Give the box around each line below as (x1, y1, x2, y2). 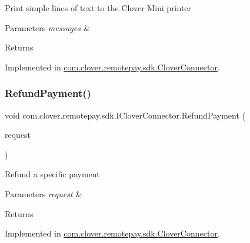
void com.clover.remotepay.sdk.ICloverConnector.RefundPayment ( (5, 109, 245, 121)
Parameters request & (5, 187, 82, 200)
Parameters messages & (5, 21, 90, 33)
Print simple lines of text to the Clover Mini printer (5, 2, 192, 14)
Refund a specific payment (5, 168, 100, 180)
